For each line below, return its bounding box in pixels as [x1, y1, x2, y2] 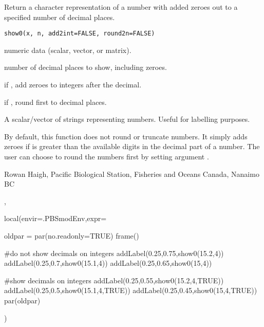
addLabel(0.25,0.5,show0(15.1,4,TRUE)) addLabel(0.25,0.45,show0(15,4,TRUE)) [4, 285, 257, 296]
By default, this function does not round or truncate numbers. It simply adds [4, 131, 248, 141]
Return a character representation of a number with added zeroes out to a [4, 2, 238, 12]
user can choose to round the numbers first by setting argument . [4, 151, 209, 161]
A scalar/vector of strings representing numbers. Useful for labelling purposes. [4, 114, 250, 124]
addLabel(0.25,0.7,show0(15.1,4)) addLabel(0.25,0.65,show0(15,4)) [4, 258, 212, 268]
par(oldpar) [4, 295, 41, 305]
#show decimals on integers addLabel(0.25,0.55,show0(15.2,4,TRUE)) [4, 275, 224, 285]
